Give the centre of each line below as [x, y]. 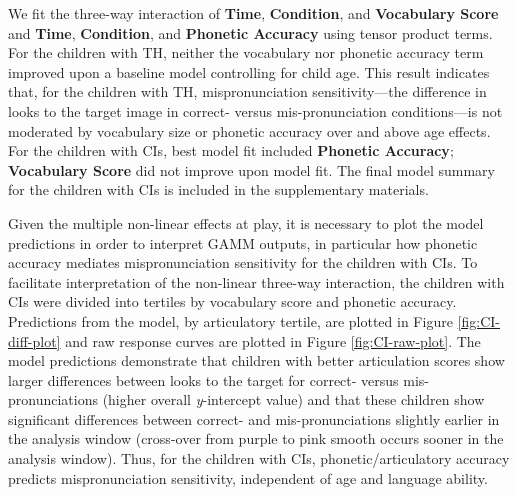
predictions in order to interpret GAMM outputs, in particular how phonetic [243, 242]
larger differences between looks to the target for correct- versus [203, 379]
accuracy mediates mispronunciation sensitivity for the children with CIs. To [243, 262]
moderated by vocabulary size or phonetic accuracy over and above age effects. [249, 130]
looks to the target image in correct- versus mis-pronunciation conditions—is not [255, 110]
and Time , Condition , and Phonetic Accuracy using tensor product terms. [250, 32]
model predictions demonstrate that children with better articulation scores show [256, 360]
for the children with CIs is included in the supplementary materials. [218, 189]
